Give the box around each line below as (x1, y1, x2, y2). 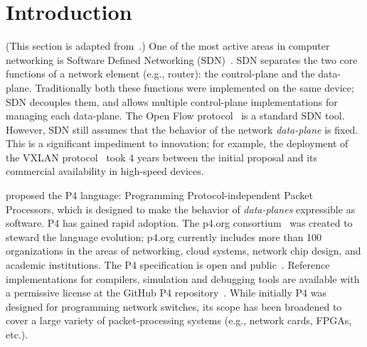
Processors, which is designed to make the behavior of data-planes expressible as (6, 201, 356, 216)
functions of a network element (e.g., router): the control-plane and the (6, 66, 315, 81)
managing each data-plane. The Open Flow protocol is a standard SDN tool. (6, 108, 345, 123)
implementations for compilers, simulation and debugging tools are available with (6, 271, 360, 286)
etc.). (6, 327, 28, 341)
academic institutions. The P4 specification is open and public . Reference (6, 257, 330, 272)
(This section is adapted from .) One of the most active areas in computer (6, 38, 330, 53)
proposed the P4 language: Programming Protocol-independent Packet (6, 188, 313, 203)
